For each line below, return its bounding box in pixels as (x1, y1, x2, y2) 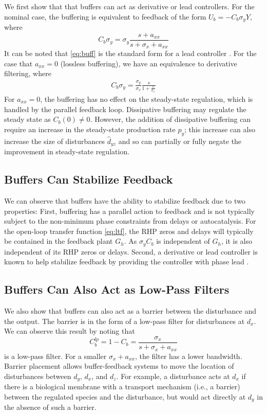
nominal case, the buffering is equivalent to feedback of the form (4, 11, 206, 22)
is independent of (156, 236, 210, 246)
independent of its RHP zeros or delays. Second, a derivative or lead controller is (4, 246, 258, 257)
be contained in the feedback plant (4, 236, 113, 246)
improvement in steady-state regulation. (4, 146, 130, 157)
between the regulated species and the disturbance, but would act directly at (4, 391, 246, 402)
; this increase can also (184, 123, 255, 134)
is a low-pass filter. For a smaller (4, 350, 107, 361)
